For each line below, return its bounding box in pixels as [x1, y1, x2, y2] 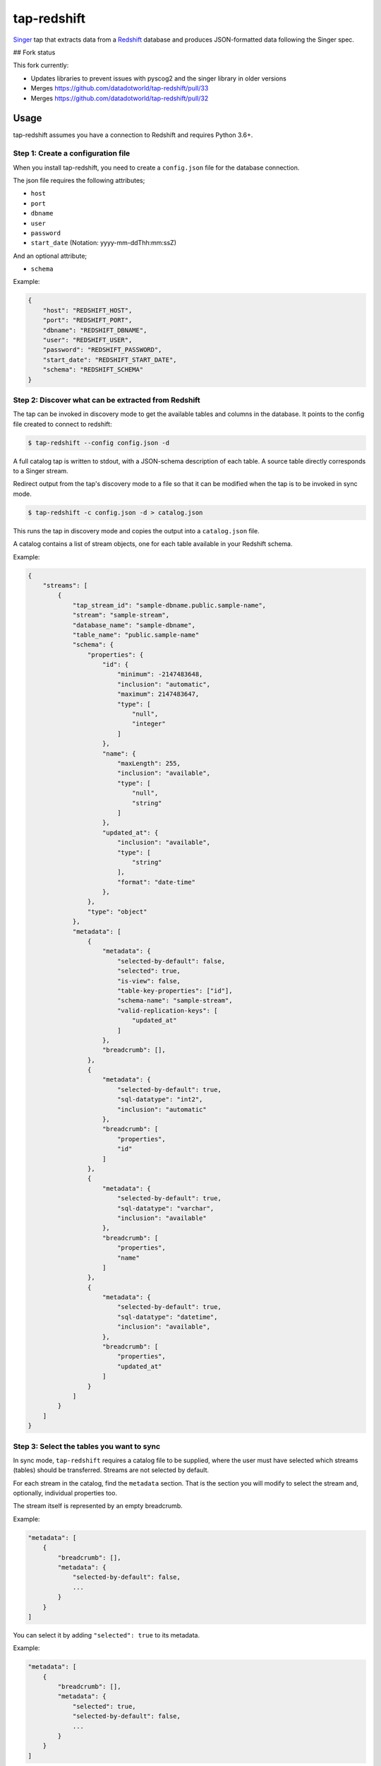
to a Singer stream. [13, 467, 68, 475]
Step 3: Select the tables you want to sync [13, 1441, 161, 1451]
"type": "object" [87, 908, 147, 915]
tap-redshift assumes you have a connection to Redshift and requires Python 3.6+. [13, 131, 253, 139]
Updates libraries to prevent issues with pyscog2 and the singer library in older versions [30, 74, 287, 83]
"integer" [131, 720, 166, 728]
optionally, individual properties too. [13, 1489, 118, 1498]
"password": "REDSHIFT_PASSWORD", [42, 346, 162, 354]
